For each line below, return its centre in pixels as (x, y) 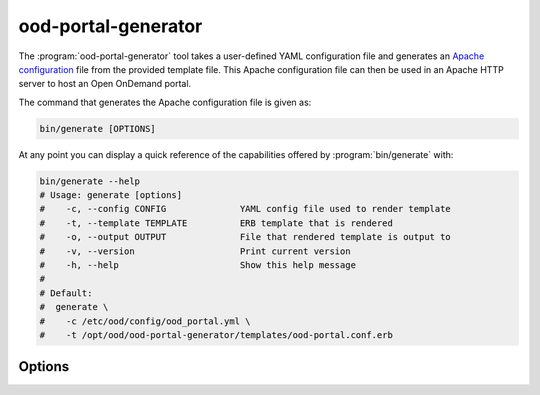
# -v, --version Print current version (195, 251)
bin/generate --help (89, 181)
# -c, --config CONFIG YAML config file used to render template (245, 209)
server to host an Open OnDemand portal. (105, 84)
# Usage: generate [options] (111, 195)
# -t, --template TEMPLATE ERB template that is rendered (216, 223)
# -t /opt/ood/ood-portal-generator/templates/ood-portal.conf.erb (216, 334)
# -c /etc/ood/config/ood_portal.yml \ (145, 321)
